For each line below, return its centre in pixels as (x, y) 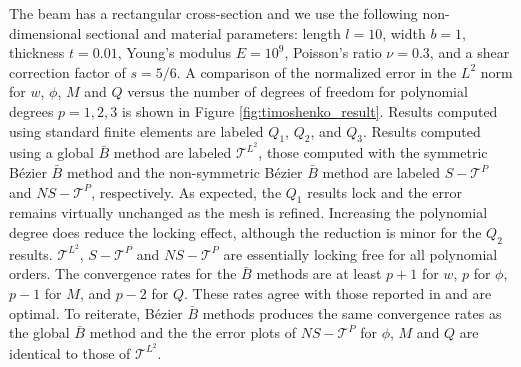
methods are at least (319, 273)
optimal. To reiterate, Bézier (96, 312)
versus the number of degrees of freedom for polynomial (297, 91)
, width (404, 32)
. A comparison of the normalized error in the (316, 71)
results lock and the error (384, 191)
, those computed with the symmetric (373, 152)
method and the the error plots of (192, 332)
